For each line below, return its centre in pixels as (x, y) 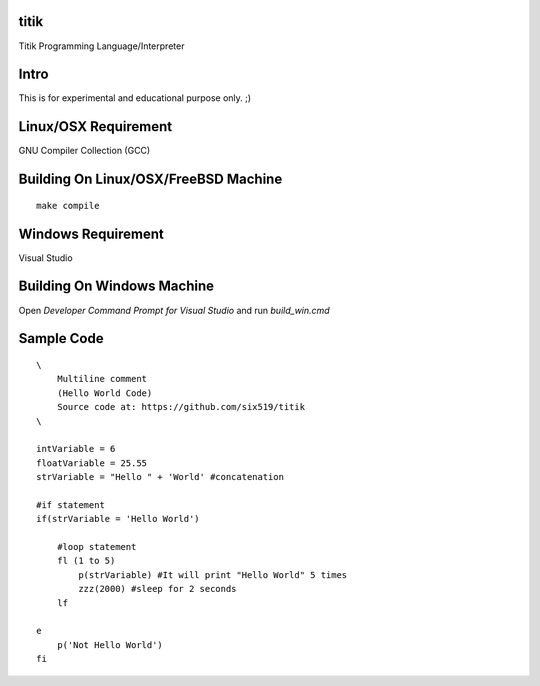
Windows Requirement (91, 233)
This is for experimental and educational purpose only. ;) (135, 98)
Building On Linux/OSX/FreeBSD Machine (150, 179)
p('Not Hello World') (110, 644)
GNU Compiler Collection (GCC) (84, 151)
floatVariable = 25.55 (92, 463)
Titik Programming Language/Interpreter (101, 46)
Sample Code (61, 338)
